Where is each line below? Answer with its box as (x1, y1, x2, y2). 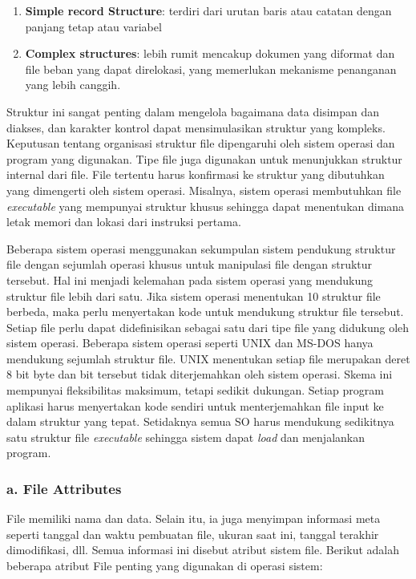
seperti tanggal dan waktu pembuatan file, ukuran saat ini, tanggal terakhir (6, 525, 379, 542)
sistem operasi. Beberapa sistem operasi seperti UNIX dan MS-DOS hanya (6, 334, 374, 351)
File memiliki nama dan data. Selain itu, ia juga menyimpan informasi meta (6, 510, 381, 527)
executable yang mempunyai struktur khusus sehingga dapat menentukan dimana (6, 197, 405, 214)
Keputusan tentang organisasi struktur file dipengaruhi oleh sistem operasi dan (6, 135, 395, 152)
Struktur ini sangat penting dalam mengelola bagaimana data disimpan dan (6, 103, 380, 119)
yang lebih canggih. (25, 76, 121, 93)
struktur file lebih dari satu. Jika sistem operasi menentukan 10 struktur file (6, 287, 381, 304)
